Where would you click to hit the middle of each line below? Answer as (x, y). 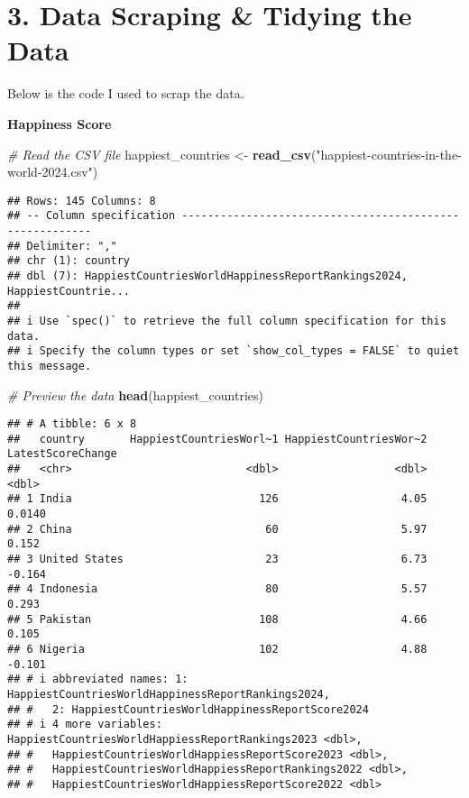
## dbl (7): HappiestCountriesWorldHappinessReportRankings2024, (207, 275)
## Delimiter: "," (62, 246)
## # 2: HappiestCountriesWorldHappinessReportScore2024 (188, 709)
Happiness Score (60, 123)
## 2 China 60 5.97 (217, 529)
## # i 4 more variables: (85, 725)
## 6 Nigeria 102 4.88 (217, 649)
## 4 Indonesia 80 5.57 (217, 589)
